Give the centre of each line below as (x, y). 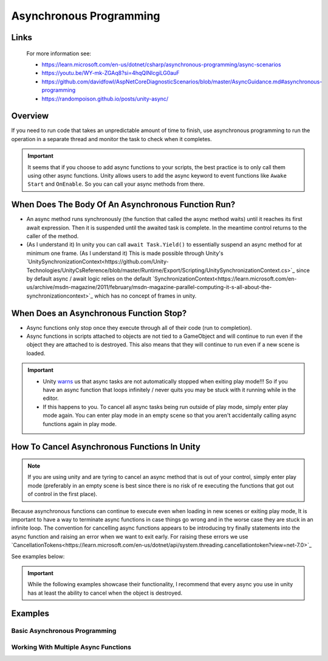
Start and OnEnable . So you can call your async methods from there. (116, 184)
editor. (51, 398)
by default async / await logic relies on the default (89, 279)
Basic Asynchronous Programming (64, 631)
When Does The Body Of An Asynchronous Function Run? (123, 205)
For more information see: (59, 53)
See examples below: (38, 556)
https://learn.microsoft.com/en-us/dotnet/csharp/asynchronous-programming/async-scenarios (162, 65)
